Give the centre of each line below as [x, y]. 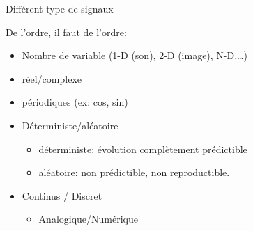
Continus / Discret [62, 195]
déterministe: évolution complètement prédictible [143, 149]
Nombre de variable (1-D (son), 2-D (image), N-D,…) [135, 55]
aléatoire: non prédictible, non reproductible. [134, 172]
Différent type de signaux [60, 8]
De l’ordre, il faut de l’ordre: [66, 32]
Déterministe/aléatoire [70, 125]
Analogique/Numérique [88, 219]
